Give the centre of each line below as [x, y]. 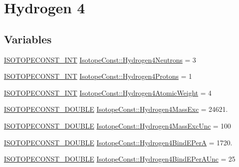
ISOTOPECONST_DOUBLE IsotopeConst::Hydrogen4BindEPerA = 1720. [118, 142]
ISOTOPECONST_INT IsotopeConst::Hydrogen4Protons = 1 [98, 76]
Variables [28, 39]
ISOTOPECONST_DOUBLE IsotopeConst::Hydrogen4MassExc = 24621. [116, 109]
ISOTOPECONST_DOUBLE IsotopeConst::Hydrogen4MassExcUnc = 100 [118, 125]
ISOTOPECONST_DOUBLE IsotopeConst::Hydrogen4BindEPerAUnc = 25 [120, 159]
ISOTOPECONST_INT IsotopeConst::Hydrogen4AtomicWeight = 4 [108, 92]
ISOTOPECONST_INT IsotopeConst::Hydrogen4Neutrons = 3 [100, 59]
